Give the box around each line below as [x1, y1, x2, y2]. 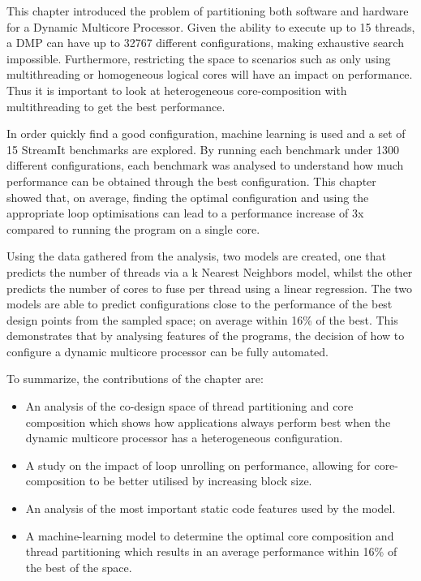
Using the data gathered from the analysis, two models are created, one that [6, 247, 386, 265]
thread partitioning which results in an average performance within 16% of [25, 543, 397, 560]
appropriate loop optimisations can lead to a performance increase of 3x [6, 204, 364, 222]
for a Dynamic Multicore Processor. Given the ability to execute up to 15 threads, [6, 18, 415, 35]
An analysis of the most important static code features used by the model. [25, 500, 396, 517]
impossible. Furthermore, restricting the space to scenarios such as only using [6, 49, 391, 67]
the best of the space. [25, 558, 132, 575]
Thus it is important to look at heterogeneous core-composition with [6, 81, 347, 98]
